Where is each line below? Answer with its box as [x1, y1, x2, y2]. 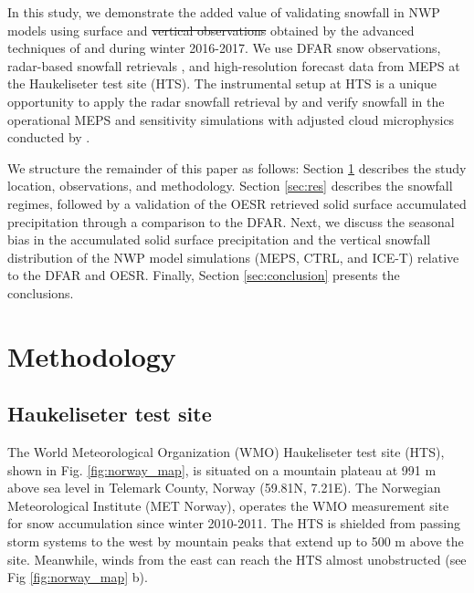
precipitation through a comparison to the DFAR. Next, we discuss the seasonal [7, 212, 455, 231]
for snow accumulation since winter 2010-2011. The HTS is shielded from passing [7, 514, 460, 533]
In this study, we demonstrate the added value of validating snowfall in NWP [7, 3, 440, 21]
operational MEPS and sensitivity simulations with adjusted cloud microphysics [7, 109, 455, 129]
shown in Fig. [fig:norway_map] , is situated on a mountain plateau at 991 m [7, 460, 437, 479]
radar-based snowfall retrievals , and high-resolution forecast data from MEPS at [7, 56, 460, 75]
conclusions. [7, 283, 74, 302]
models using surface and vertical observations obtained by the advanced [7, 20, 415, 39]
